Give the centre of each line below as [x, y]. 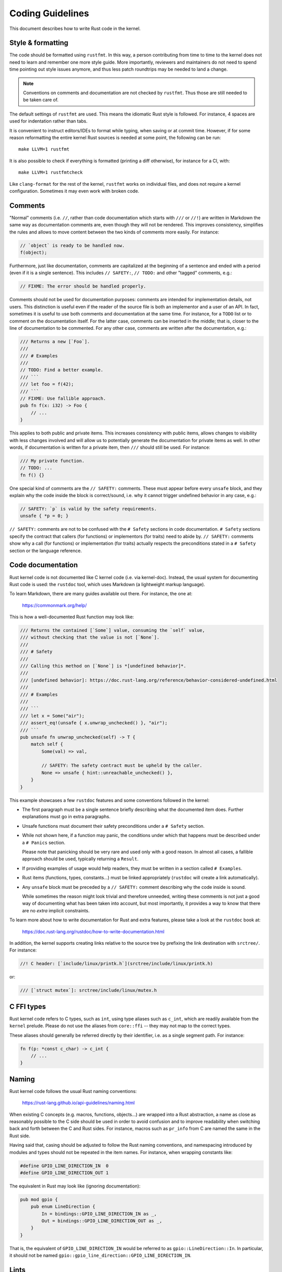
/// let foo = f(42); [47, 384]
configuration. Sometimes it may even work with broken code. [74, 191]
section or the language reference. [46, 551]
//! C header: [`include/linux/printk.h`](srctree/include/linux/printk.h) [117, 964]
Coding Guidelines [49, 13]
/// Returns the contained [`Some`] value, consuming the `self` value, [113, 630]
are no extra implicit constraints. [56, 910]
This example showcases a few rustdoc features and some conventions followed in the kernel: [109, 800]
